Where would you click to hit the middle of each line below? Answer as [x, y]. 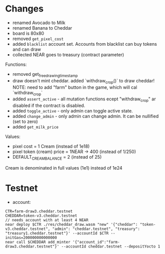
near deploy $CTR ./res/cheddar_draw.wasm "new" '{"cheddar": [71, 224]
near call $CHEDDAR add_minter [38, 242]
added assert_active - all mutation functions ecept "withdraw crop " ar [84, 100]
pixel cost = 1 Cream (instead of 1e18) [51, 147]
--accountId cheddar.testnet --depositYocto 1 [111, 246]
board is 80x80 [28, 33]
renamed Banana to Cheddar [42, 28]
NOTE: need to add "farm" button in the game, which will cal [75, 87]
